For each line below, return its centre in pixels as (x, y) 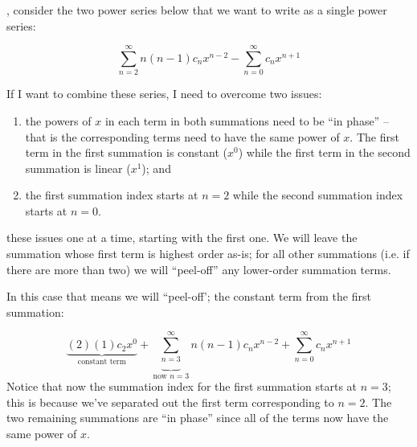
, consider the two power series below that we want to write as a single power (197, 10)
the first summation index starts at (112, 195)
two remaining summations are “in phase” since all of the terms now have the (198, 418)
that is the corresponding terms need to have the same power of (182, 136)
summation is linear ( (78, 168)
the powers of (58, 120)
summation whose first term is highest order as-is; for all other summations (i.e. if (208, 254)
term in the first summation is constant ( (126, 152)
